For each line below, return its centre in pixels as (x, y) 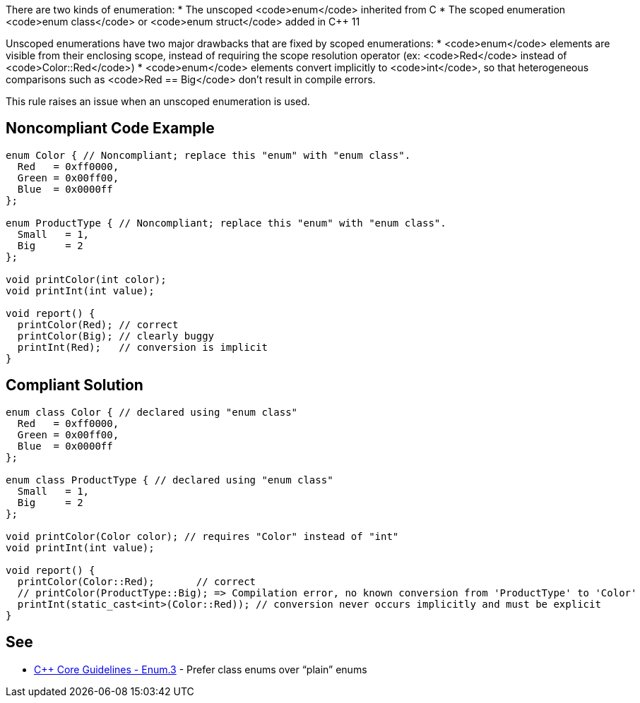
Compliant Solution (75, 385)
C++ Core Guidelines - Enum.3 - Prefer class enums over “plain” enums (201, 669)
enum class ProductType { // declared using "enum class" (170, 480)
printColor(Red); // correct (98, 324)
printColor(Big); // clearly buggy (116, 336)
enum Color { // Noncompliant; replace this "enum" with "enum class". (208, 155)
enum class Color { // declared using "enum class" (152, 412)
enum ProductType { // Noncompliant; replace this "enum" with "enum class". (226, 223)
